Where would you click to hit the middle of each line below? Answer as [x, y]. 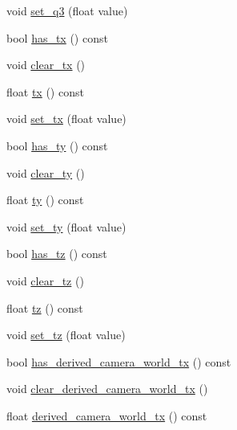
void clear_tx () [46, 65]
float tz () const [45, 307]
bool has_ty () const [57, 145]
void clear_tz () [45, 280]
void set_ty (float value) [66, 226]
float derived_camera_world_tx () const [107, 415]
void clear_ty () [46, 172]
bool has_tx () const [57, 37]
